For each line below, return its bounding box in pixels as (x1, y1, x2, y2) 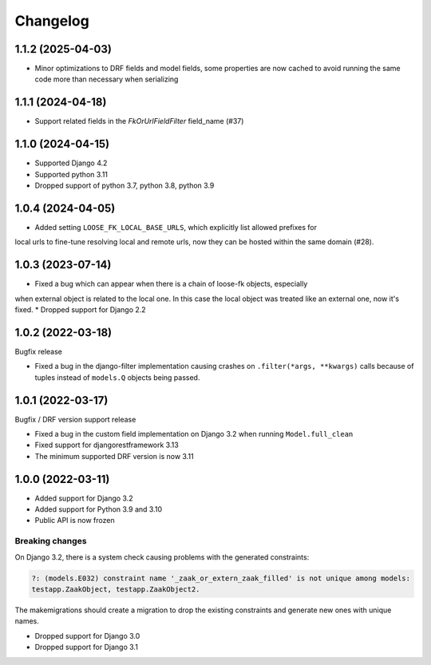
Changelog (14, 12, 89, 30)
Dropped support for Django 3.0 (34, 631, 140, 640)
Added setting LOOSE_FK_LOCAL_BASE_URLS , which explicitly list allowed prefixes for (34, 222, 318, 232)
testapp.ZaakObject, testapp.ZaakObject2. (31, 585, 200, 594)
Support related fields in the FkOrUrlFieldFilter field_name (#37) (34, 117, 244, 126)
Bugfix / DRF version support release (14, 414, 136, 424)
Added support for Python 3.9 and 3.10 (34, 505, 163, 514)
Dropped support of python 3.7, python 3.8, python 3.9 (34, 180, 215, 191)
